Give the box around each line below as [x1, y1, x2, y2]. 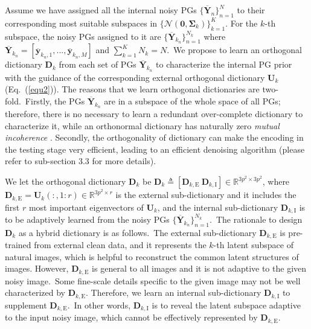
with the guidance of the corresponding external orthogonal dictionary [5, 71, 265, 83]
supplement [5, 298, 47, 311]
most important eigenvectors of [28, 200, 144, 213]
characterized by [5, 286, 66, 299]
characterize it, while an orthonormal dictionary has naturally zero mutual [5, 119, 280, 132]
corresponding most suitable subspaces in [5, 16, 158, 29]
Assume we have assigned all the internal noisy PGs [5, 4, 197, 16]
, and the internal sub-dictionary [157, 200, 278, 213]
